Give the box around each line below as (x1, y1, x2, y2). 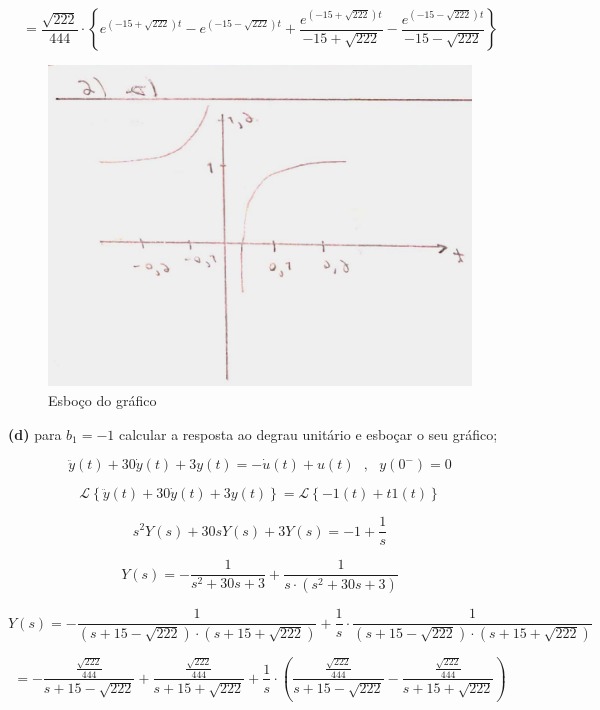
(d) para (8, 423, 62, 444)
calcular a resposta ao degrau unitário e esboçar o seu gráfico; (119, 423, 498, 444)
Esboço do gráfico (48, 389, 157, 410)
